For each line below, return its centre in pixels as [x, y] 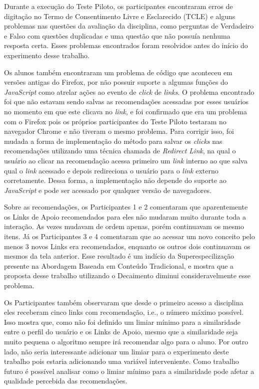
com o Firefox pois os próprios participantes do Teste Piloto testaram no [115, 121]
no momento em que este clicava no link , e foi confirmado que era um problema [125, 111]
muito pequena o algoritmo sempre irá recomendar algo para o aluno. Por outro [126, 341]
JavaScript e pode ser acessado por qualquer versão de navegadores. [108, 190]
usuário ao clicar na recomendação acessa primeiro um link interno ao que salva [126, 160]
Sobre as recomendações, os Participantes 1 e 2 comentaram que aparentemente [126, 207]
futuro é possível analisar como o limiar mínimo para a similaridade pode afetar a [129, 371]
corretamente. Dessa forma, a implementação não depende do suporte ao [115, 180]
